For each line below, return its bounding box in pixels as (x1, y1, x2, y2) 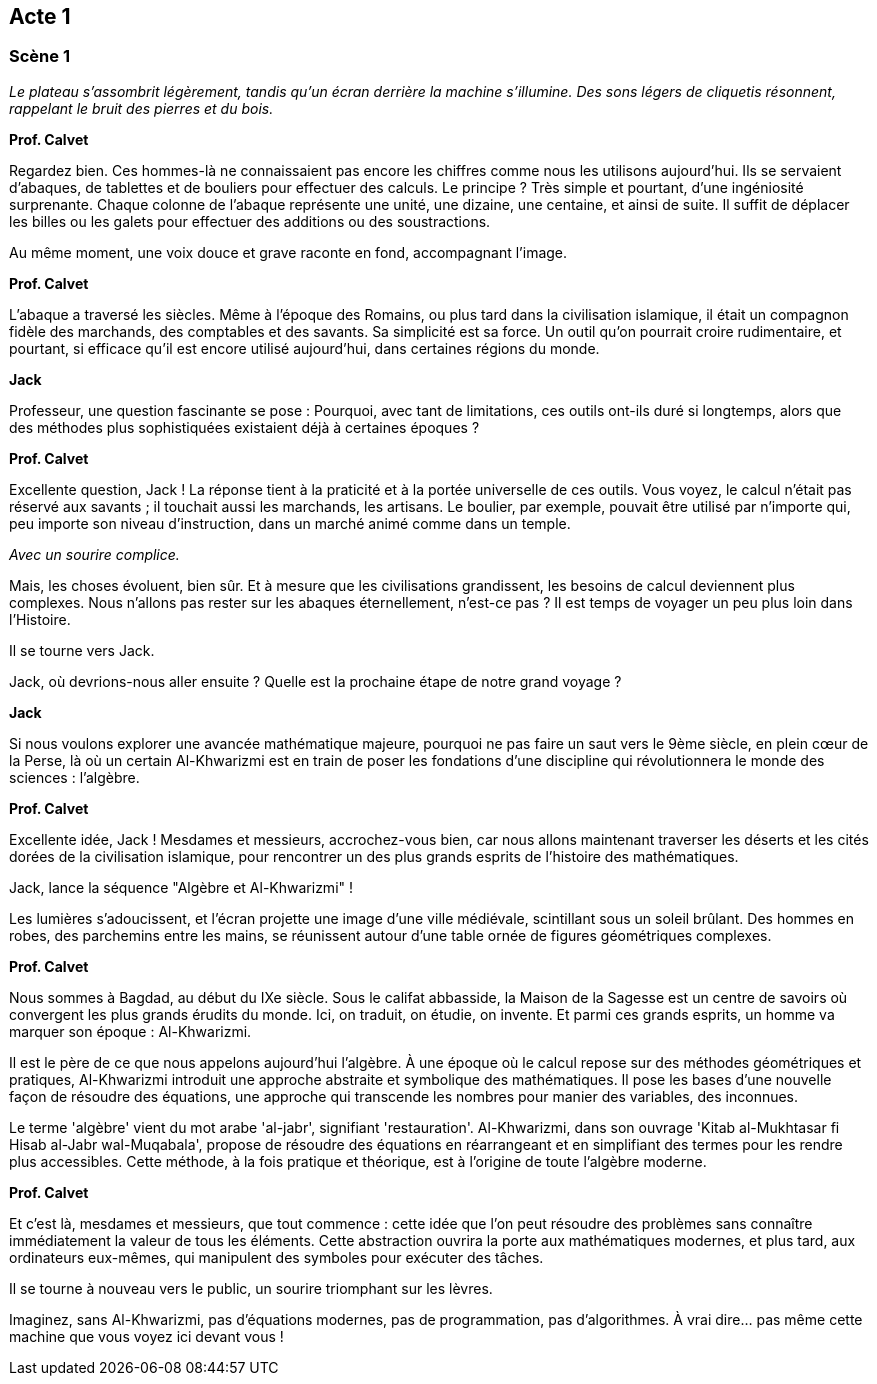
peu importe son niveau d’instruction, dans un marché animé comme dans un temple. (9, 514, 571, 532)
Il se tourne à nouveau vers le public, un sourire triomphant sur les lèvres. (9, 1279, 493, 1297)
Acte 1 (9, 4, 71, 29)
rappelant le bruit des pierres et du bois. (9, 99, 274, 117)
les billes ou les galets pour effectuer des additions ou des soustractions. (9, 212, 491, 230)
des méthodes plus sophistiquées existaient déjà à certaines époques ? (9, 418, 480, 436)
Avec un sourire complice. (9, 545, 180, 563)
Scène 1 (9, 46, 70, 67)
